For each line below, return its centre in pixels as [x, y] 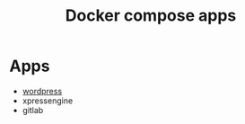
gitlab [33, 110]
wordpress [42, 91]
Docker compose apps [151, 16]
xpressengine [48, 101]
